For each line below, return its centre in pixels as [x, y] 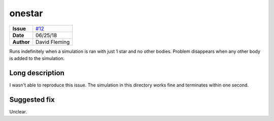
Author [21, 42]
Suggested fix [32, 99]
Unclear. [18, 111]
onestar [26, 13]
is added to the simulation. [37, 58]
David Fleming [53, 42]
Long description [37, 73]
